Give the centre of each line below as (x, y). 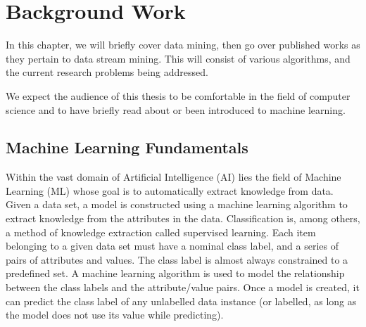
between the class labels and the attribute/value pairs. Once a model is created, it (183, 287)
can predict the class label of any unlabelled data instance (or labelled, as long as (181, 301)
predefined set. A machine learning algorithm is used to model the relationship (175, 273)
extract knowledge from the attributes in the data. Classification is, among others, (183, 218)
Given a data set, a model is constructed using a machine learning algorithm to (177, 204)
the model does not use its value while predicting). (115, 315)
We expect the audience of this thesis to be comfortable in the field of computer (178, 95)
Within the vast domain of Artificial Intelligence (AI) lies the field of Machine (173, 177)
